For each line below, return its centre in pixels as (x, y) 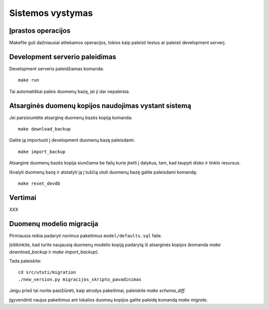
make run (29, 80)
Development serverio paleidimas (63, 57)
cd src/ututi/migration (47, 272)
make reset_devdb (39, 184)
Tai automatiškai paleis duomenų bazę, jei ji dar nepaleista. (69, 91)
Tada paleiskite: (25, 261)
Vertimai (23, 198)
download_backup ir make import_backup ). (54, 252)
